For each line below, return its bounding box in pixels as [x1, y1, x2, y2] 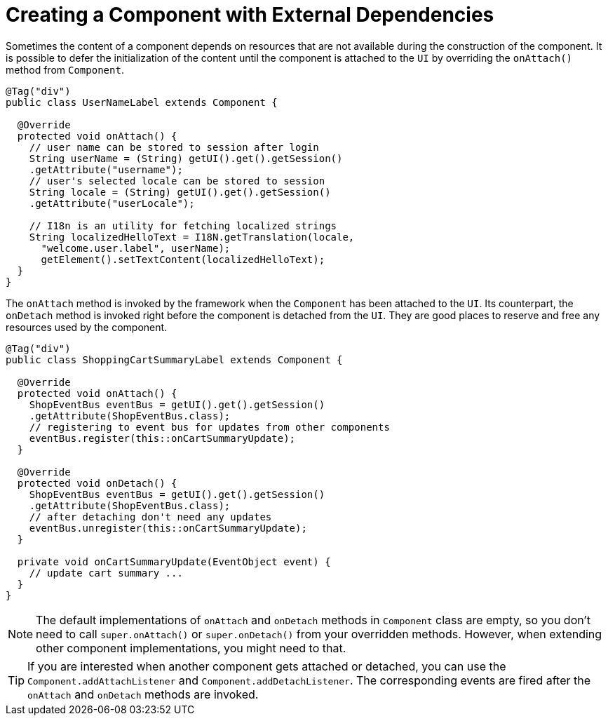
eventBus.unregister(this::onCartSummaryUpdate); [29, 522, 307, 534]
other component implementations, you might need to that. [36, 640, 346, 655]
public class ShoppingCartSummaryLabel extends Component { [6, 353, 343, 365]
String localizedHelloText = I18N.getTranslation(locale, [29, 231, 355, 243]
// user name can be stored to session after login [29, 141, 319, 153]
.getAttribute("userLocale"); [29, 197, 195, 209]
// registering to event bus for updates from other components [29, 421, 390, 433]
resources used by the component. [6, 321, 168, 333]
